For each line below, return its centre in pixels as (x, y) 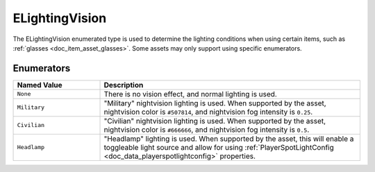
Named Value (40, 85)
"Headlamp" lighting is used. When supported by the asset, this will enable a (229, 139)
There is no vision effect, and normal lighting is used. (190, 94)
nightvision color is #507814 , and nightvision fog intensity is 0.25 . (208, 112)
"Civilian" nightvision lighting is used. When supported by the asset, (215, 121)
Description (124, 85)
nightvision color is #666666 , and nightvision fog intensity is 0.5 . (207, 130)
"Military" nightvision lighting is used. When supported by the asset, (215, 103)
